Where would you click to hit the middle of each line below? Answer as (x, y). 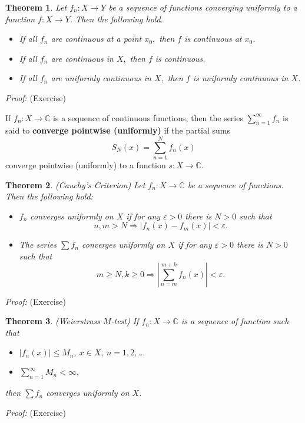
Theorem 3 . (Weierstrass (53, 321)
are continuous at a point (96, 39)
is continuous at (213, 39)
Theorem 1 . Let (36, 7)
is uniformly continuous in (241, 78)
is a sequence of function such (235, 321)
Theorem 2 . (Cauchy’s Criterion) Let (75, 184)
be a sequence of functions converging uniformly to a (203, 7)
